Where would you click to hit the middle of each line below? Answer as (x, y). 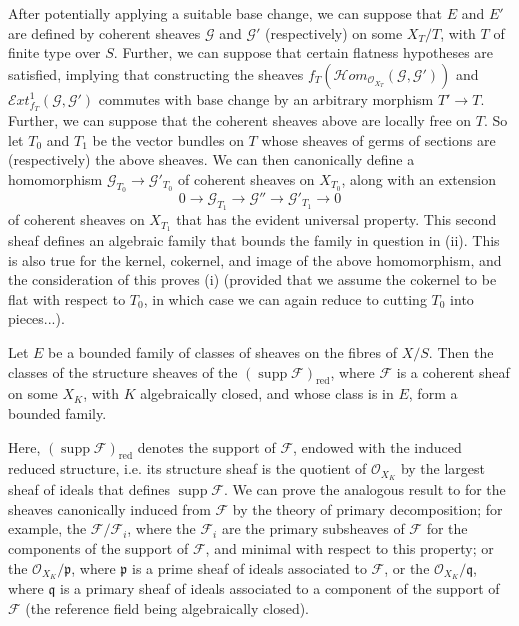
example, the (47, 528)
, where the (161, 528)
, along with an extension (418, 178)
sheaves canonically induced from (109, 508)
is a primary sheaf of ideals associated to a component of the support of (280, 588)
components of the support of (98, 547)
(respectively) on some (334, 32)
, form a (433, 393)
